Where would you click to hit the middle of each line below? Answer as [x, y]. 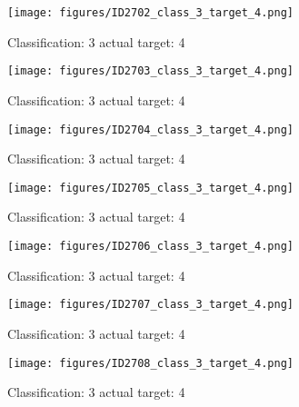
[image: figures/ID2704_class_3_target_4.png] [150, 129]
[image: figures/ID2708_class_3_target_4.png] [150, 363]
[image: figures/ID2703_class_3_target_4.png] [150, 71]
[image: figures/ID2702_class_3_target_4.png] [150, 13]
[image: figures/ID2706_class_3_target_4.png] [150, 246]
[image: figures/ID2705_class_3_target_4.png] [150, 188]
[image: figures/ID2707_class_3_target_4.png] [150, 305]
